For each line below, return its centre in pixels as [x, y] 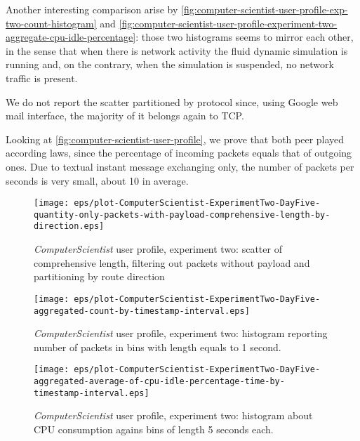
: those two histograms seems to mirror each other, [245, 37]
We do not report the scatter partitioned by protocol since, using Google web [172, 101]
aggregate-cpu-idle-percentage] [71, 37]
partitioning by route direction [99, 276]
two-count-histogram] [51, 23]
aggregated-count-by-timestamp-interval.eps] [142, 311]
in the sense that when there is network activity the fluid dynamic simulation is [177, 50]
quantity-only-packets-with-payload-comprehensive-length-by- [182, 215]
